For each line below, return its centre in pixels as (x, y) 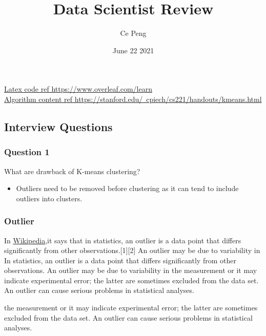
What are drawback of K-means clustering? (72, 171)
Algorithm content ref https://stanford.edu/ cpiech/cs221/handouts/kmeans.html (133, 99)
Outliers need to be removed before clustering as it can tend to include (127, 188)
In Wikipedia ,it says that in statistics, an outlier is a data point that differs (123, 240)
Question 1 (27, 152)
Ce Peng (133, 33)
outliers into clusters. (49, 198)
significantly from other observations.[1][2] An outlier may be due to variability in (132, 250)
